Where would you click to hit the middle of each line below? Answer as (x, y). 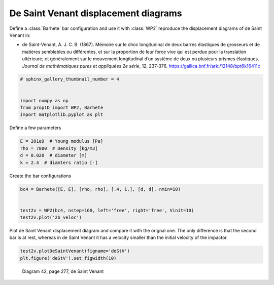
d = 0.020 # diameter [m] (54, 155)
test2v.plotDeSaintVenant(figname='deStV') (75, 251)
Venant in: (20, 35)
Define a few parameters (35, 128)
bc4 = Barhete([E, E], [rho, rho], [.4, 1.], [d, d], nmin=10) (100, 189)
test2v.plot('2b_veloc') (51, 217)
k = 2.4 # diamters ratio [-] (59, 162)
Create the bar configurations (40, 176)
